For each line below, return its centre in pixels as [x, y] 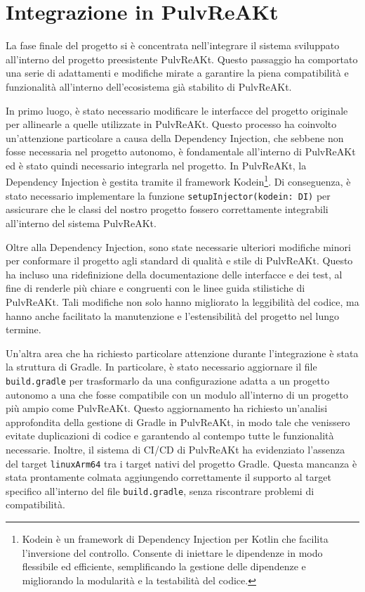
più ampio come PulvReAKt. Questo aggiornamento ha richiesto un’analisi [167, 408]
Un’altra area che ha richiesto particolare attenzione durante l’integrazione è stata [182, 353]
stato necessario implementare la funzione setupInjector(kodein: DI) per [168, 195]
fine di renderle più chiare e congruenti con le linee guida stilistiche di [155, 288]
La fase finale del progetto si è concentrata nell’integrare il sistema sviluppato [173, 45]
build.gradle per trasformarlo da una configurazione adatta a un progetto [168, 380]
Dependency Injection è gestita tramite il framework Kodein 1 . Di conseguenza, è [178, 181]
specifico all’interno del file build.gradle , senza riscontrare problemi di [160, 490]
